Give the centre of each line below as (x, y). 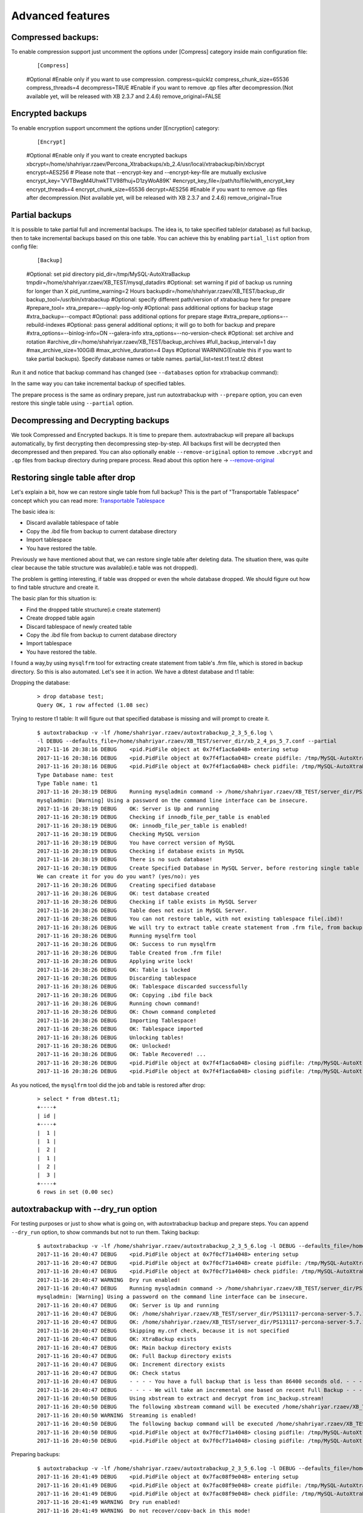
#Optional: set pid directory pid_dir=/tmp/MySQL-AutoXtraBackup (108, 274)
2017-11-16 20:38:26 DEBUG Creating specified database (126, 885)
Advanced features (60, 16)
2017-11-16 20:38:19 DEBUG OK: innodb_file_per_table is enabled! (142, 825)
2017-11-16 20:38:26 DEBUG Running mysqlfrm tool (117, 936)
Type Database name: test (76, 775)
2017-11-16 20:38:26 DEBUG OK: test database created (123, 893)
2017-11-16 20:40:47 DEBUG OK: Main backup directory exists (135, 1347)
